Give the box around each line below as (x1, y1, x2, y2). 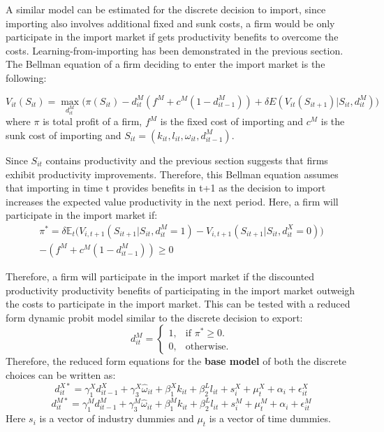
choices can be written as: (6, 367, 116, 382)
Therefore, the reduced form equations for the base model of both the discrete (6, 354, 347, 368)
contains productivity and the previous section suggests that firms (45, 152, 328, 167)
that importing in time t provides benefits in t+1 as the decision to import (6, 180, 326, 195)
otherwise (185, 342, 226, 352)
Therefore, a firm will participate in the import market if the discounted (6, 268, 315, 283)
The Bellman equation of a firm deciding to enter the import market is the (6, 57, 325, 71)
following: (6, 70, 47, 85)
